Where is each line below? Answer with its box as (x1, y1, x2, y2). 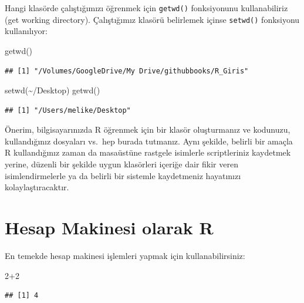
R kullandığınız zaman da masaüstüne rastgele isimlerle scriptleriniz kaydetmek (5, 146, 291, 159)
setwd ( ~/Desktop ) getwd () (5, 84, 100, 96)
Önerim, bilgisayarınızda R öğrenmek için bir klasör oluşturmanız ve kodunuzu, (5, 123, 291, 136)
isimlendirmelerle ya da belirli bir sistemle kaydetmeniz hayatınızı (5, 169, 241, 181)
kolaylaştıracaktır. (5, 181, 69, 193)
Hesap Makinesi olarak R (5, 216, 214, 240)
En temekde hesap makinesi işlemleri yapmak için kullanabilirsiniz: (5, 249, 245, 261)
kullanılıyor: (5, 25, 48, 37)
